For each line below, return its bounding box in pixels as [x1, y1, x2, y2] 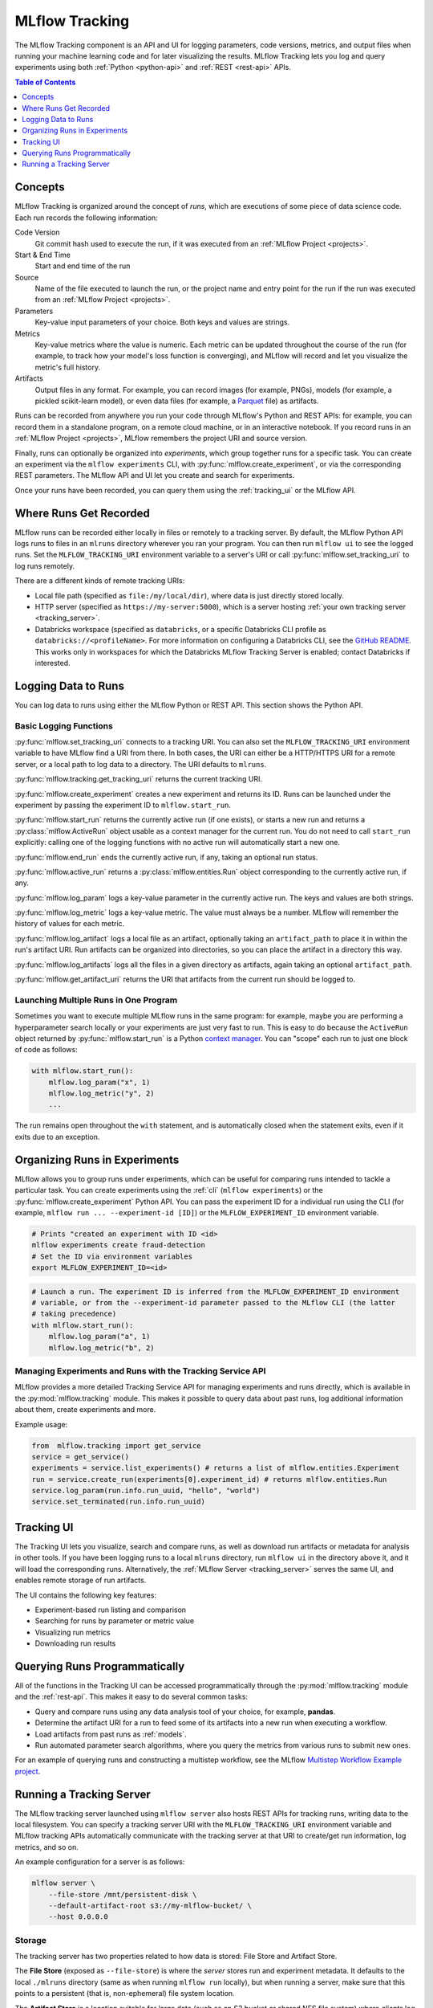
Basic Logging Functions [14, 720, 114, 731]
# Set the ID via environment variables [31, 1251, 192, 1261]
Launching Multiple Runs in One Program [14, 994, 178, 1006]
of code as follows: [14, 1045, 78, 1055]
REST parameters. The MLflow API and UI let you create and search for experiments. [14, 471, 295, 480]
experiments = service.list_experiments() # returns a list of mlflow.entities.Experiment [31, 1463, 400, 1473]
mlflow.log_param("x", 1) [48, 1077, 151, 1087]
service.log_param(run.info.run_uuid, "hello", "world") [31, 1486, 261, 1496]
